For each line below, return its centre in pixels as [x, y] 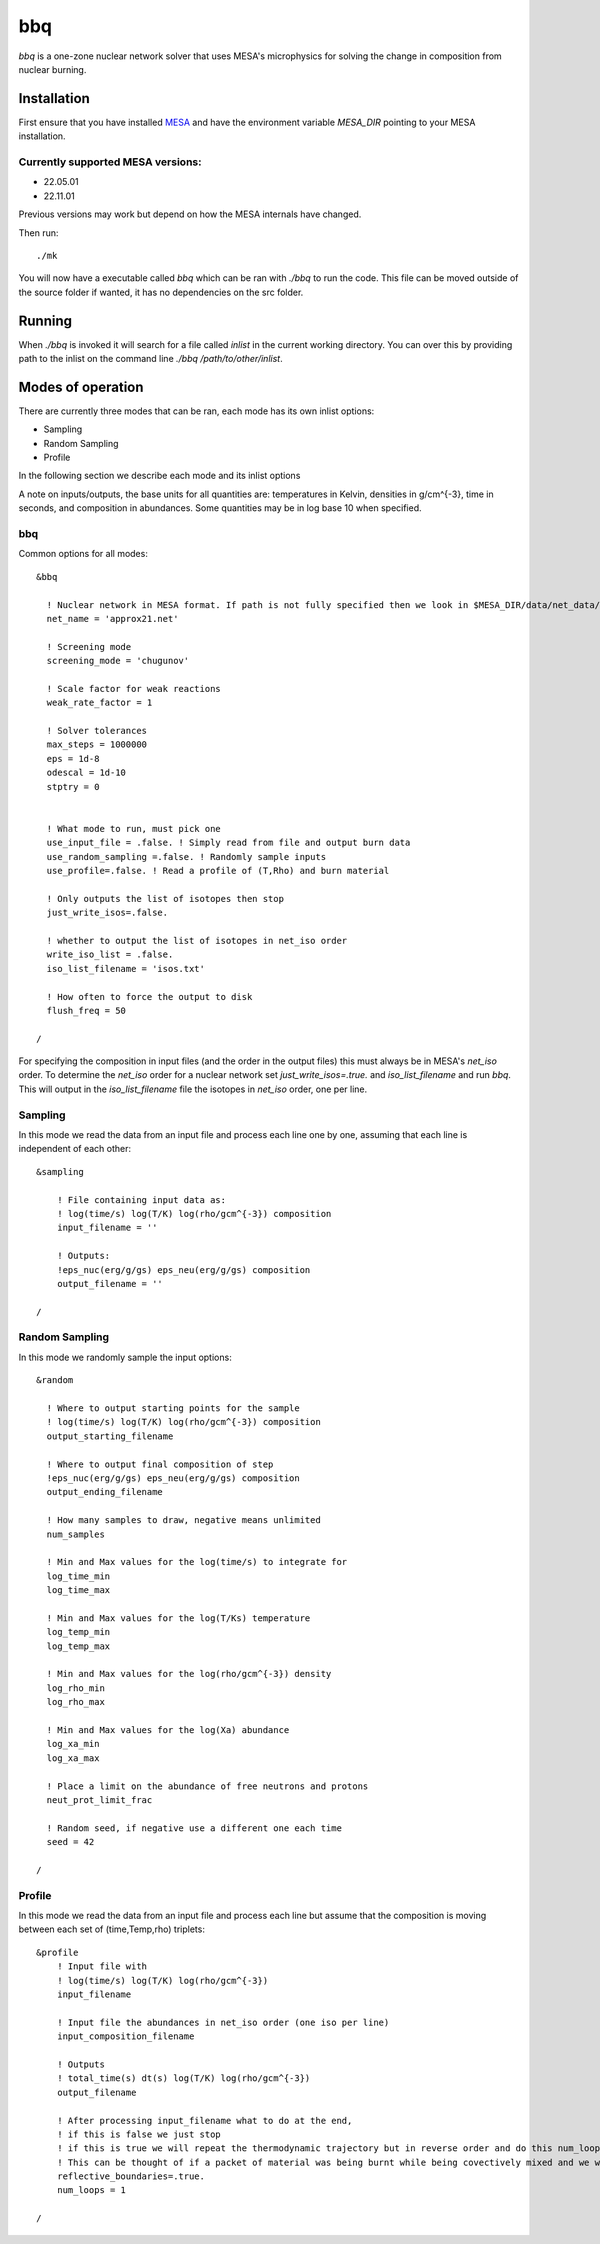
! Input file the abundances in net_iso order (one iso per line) [223, 2022]
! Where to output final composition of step [160, 1464]
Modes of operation [81, 386]
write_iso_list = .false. [110, 954]
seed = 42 [70, 1842]
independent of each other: [75, 1149]
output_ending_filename [105, 1492]
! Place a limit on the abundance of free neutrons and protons [207, 1786]
